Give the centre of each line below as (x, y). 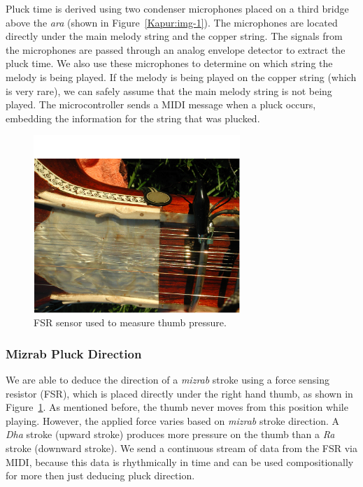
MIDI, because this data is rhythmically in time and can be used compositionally (180, 461)
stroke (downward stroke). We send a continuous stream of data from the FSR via (182, 448)
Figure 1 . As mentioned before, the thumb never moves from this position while (177, 407)
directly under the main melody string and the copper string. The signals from (174, 36)
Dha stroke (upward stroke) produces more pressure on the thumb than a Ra (170, 434)
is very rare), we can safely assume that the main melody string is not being (169, 90)
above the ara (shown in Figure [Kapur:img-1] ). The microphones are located (172, 22)
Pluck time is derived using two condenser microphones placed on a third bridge (177, 8)
